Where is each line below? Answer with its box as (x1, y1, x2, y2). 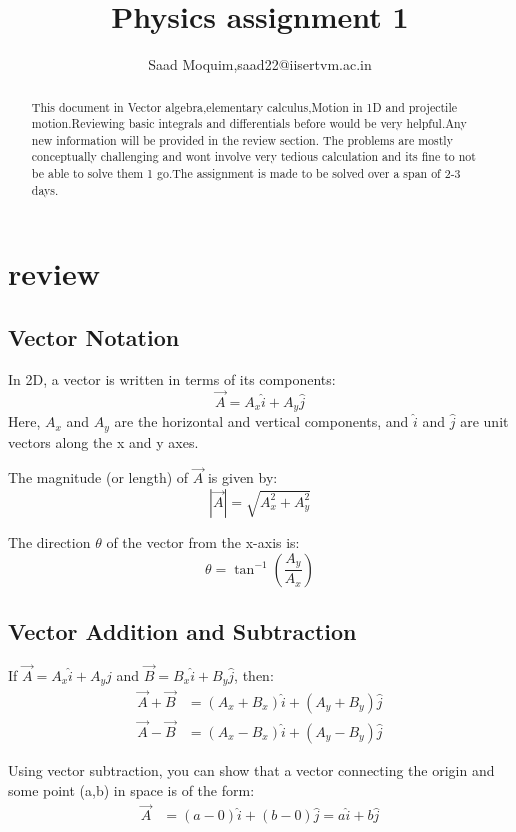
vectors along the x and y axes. (8, 431, 199, 452)
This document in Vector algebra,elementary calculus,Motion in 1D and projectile (31, 98, 458, 115)
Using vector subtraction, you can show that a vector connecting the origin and (8, 759, 495, 780)
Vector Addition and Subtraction (8, 615, 357, 646)
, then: (234, 664, 274, 685)
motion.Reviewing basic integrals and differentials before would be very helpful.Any (31, 115, 467, 132)
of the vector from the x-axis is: (106, 531, 300, 552)
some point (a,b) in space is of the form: (8, 779, 255, 800)
